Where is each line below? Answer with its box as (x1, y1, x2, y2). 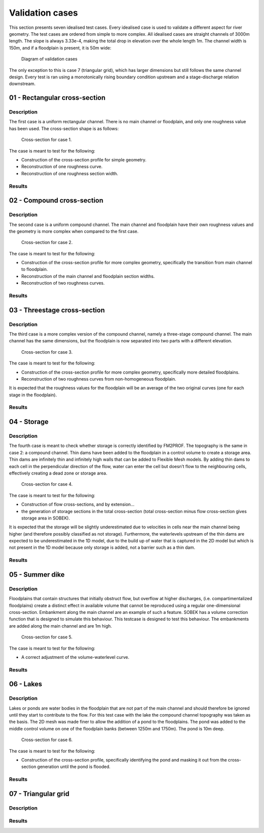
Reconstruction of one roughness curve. (21, 164, 103, 170)
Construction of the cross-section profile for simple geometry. (21, 157, 147, 162)
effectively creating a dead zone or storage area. (9, 470, 108, 476)
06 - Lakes (9, 680, 43, 688)
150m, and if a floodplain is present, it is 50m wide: (9, 45, 111, 51)
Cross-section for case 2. (21, 240, 73, 246)
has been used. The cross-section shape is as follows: (9, 125, 119, 132)
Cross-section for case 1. (21, 137, 72, 143)
